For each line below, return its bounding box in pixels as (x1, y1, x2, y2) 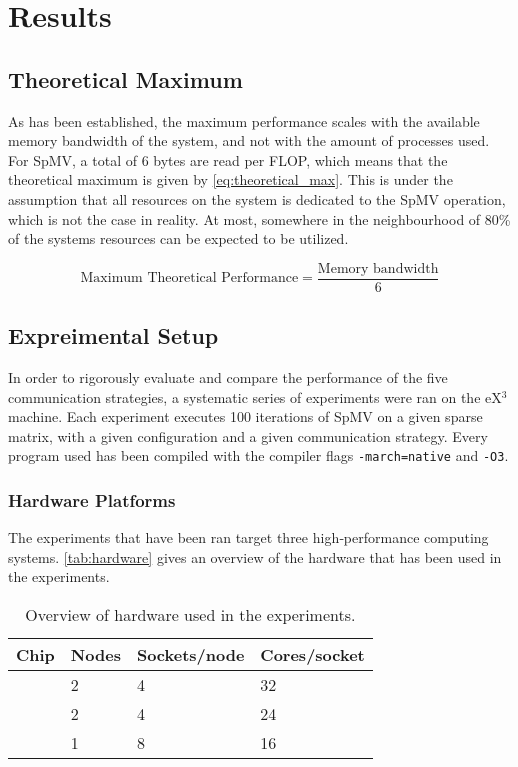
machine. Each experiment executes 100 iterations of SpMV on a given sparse (8, 406, 483, 427)
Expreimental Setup (8, 320, 219, 351)
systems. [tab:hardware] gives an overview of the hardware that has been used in (8, 546, 502, 567)
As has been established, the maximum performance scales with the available (8, 110, 480, 131)
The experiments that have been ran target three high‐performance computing (8, 527, 489, 548)
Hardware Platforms (8, 487, 176, 512)
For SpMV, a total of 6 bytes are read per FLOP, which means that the (8, 149, 448, 170)
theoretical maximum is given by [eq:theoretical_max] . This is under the (8, 169, 453, 190)
